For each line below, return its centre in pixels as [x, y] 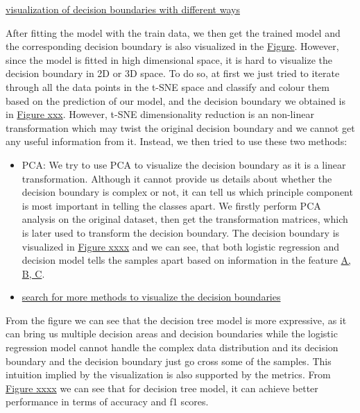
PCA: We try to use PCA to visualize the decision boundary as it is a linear [184, 164]
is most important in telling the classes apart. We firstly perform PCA [171, 205]
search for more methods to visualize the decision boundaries [151, 297]
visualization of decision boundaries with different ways [123, 9]
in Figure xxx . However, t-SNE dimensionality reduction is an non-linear [160, 114]
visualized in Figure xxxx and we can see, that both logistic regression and [181, 246]
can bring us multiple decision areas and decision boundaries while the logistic [172, 334]
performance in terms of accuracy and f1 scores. [107, 402]
